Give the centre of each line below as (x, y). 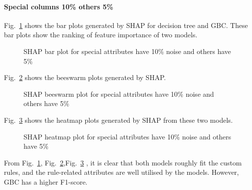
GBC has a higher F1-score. (46, 181)
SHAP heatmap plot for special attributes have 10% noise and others (127, 136)
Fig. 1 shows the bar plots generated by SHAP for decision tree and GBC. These (126, 25)
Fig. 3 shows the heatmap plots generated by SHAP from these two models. (118, 120)
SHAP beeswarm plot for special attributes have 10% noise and (119, 94)
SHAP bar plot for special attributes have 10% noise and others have (127, 51)
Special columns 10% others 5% (59, 6)
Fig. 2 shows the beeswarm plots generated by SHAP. (85, 77)
